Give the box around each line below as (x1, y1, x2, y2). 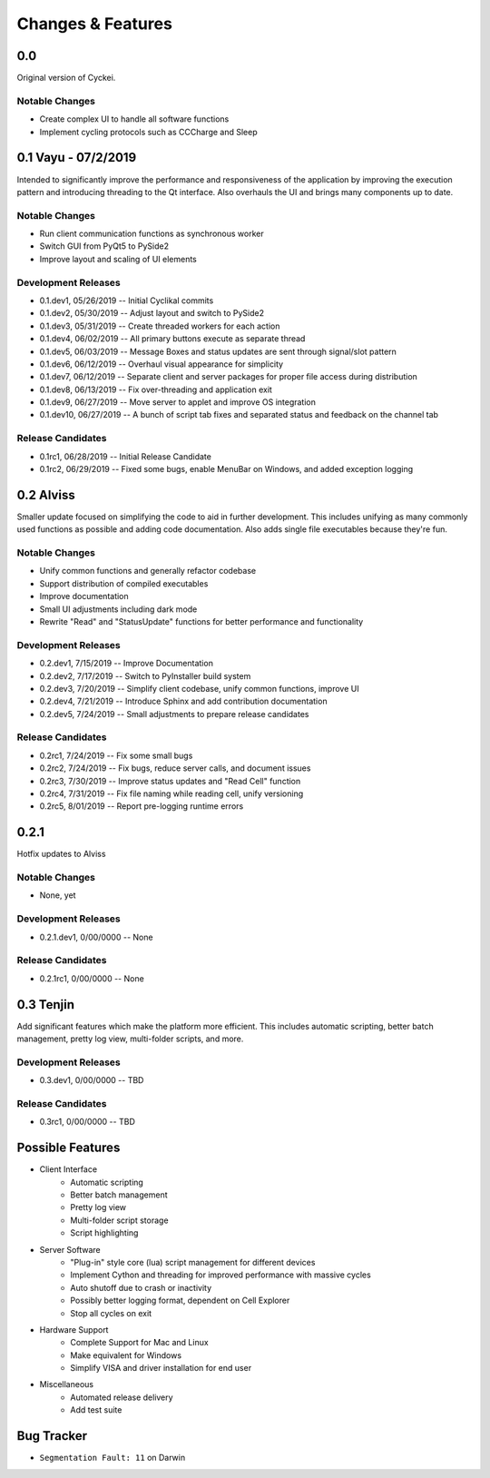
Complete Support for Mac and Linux (70, 1337, 209, 1348)
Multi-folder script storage (70, 1215, 169, 1226)
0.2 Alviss (16, 487, 76, 503)
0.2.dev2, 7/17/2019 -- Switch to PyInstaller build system (39, 670, 251, 681)
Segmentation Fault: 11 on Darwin (39, 1453, 186, 1463)
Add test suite (70, 1404, 122, 1415)
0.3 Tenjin (16, 997, 75, 1012)
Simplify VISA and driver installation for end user (70, 1363, 252, 1374)
